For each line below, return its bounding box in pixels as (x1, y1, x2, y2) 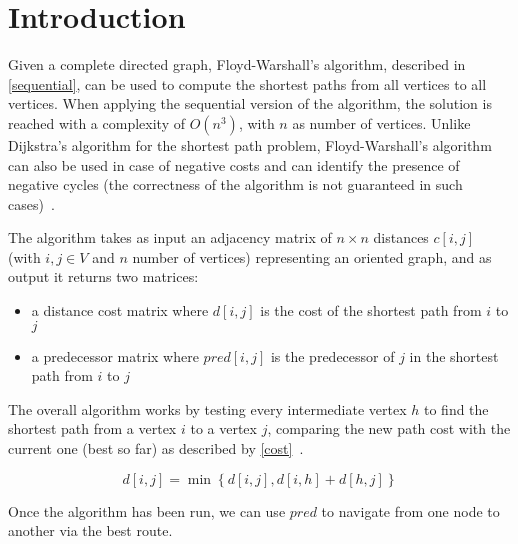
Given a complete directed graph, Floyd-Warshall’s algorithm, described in (8, 54, 466, 75)
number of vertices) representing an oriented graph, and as (132, 246, 492, 267)
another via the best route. (8, 520, 173, 541)
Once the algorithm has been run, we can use (8, 500, 286, 521)
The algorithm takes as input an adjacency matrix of (8, 227, 332, 248)
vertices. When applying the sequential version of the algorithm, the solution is (8, 93, 492, 114)
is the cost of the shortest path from (260, 300, 482, 321)
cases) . (8, 193, 55, 214)
